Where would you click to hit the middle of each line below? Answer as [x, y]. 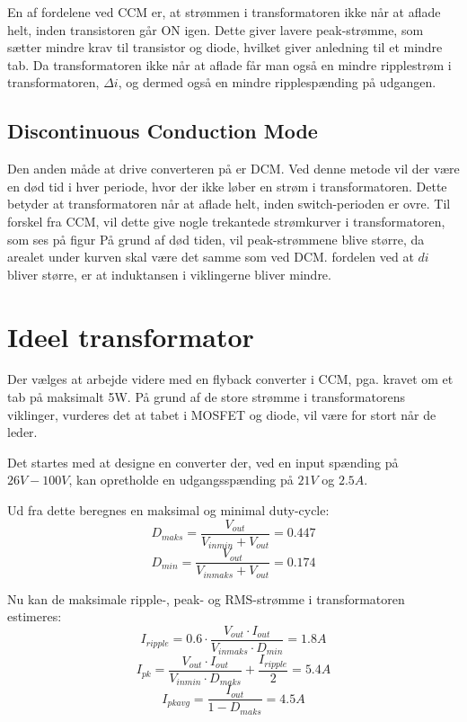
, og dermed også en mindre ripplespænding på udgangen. [277, 82]
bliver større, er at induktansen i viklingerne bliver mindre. [169, 274]
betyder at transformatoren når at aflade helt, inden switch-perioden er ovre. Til [229, 204]
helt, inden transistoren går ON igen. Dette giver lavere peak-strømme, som [216, 29]
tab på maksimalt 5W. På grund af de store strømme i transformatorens [206, 397]
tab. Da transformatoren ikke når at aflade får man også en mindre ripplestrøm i [229, 64]
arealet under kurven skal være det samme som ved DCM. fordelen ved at [211, 257]
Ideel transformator [131, 336]
